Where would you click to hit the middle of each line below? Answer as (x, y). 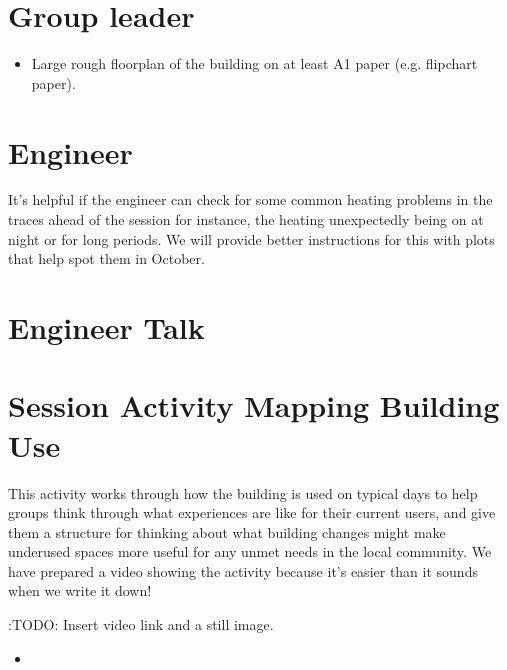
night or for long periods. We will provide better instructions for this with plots (251, 238)
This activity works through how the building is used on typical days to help (243, 492)
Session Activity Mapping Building (254, 405)
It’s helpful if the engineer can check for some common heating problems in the (250, 199)
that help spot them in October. (106, 258)
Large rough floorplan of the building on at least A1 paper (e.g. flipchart (254, 63)
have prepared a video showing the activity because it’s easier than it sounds (243, 570)
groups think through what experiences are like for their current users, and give (252, 512)
